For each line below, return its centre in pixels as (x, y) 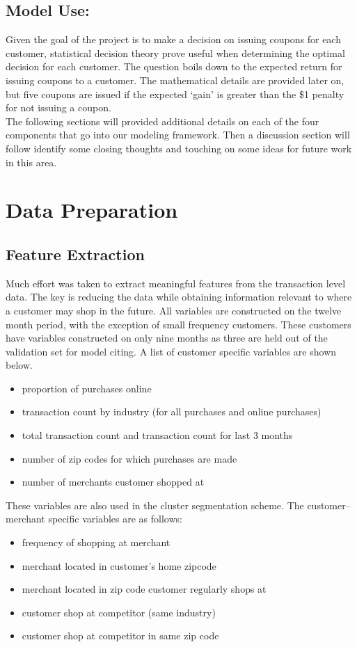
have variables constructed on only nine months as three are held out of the (167, 338)
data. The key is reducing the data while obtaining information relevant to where (179, 297)
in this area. (31, 162)
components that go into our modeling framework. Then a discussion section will (178, 135)
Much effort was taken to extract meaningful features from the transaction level (176, 283)
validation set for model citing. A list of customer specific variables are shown (171, 351)
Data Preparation (92, 210)
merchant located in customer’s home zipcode (119, 565)
